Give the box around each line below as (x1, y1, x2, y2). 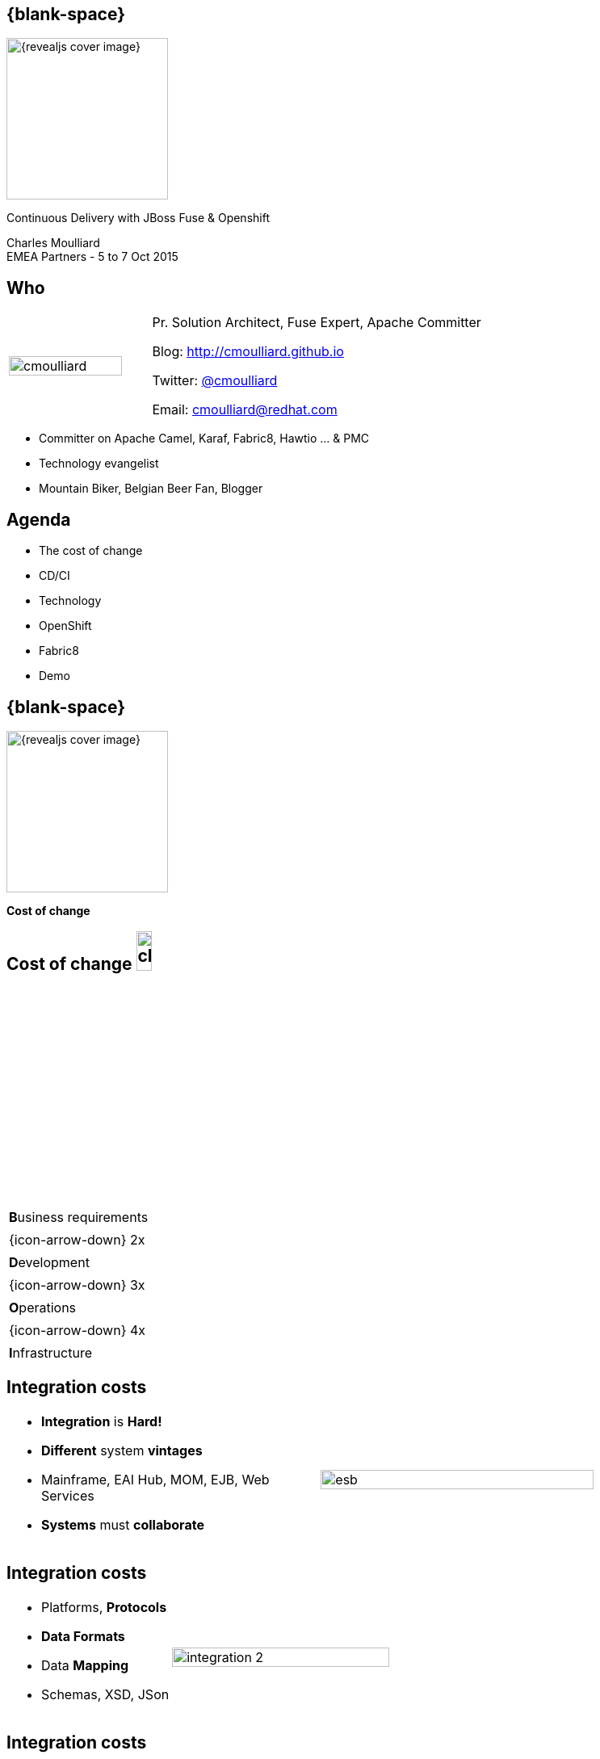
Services (41, 1488, 94, 1505)
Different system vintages (41, 1442, 203, 1459)
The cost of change (39, 544, 143, 558)
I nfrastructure (9, 1344, 92, 1361)
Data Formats (41, 1628, 125, 1645)
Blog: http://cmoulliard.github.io (152, 343, 344, 360)
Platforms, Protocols (41, 1599, 167, 1616)
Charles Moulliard (6, 236, 100, 250)
